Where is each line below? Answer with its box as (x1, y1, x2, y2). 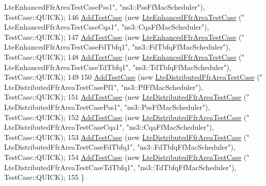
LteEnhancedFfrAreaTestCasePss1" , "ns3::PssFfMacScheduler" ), (4, 2, 205, 12)
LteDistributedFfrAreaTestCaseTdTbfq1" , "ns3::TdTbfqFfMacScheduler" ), (4, 161, 236, 172)
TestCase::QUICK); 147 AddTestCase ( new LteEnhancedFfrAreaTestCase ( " (4, 31, 244, 42)
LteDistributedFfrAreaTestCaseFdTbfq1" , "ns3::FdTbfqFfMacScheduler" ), (4, 142, 236, 152)
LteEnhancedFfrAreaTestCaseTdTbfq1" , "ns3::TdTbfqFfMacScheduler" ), (4, 61, 232, 72)
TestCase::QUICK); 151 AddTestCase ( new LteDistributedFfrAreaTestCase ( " (4, 91, 250, 102)
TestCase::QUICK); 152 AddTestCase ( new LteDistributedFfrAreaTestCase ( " (4, 111, 250, 122)
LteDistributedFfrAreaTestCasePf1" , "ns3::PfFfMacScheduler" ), (4, 81, 203, 92)
